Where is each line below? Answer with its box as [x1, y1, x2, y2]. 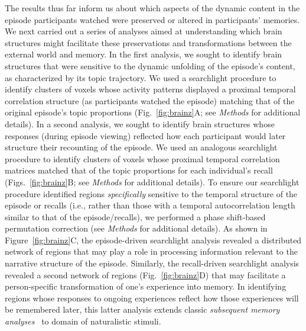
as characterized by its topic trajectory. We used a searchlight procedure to [5, 71, 276, 83]
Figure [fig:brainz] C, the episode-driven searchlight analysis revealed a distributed [5, 233, 302, 246]
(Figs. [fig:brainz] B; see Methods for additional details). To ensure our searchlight [5, 175, 300, 188]
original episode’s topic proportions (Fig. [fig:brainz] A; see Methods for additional [5, 106, 301, 118]
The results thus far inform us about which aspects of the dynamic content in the [5, 2, 300, 14]
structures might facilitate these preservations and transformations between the [5, 36, 292, 49]
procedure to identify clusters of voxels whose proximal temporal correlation [5, 152, 280, 165]
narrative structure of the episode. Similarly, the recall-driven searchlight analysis [5, 257, 300, 269]
